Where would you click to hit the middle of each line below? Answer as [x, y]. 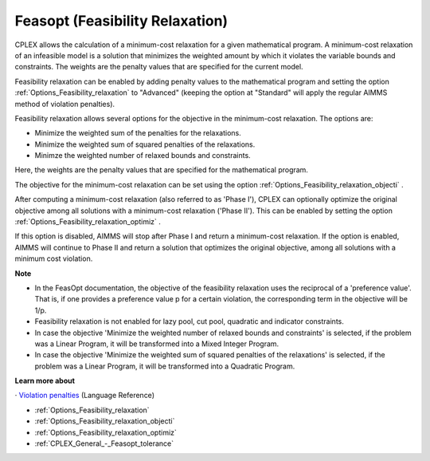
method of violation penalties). [65, 104]
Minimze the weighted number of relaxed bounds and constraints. [143, 156]
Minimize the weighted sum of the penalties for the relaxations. [138, 133]
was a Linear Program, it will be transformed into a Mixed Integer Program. [157, 344]
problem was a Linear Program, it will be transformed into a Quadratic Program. [165, 366]
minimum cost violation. [54, 258]
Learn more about [45, 381]
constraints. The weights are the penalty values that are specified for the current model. [159, 67]
